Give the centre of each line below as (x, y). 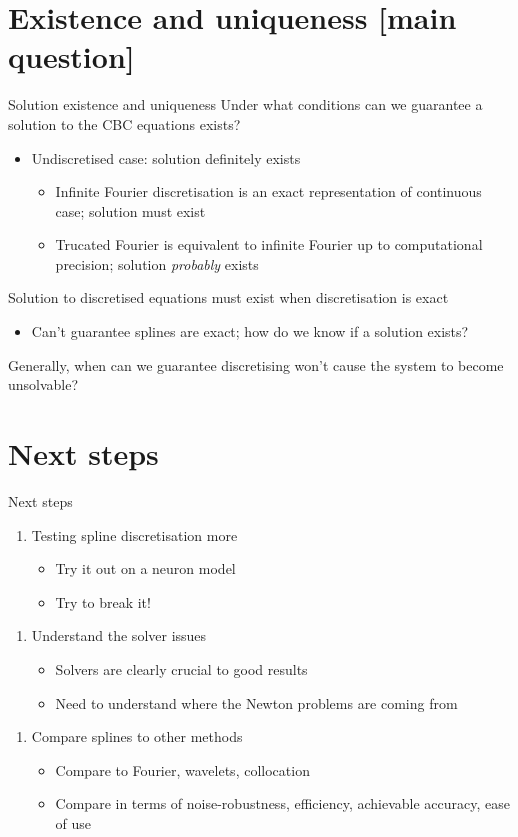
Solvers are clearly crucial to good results (181, 668)
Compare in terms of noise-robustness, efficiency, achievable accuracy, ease (282, 803)
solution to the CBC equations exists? (124, 123)
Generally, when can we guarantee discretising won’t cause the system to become (256, 364)
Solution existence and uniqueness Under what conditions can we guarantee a (245, 104)
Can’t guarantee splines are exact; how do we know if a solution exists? (250, 331)
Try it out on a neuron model (145, 568)
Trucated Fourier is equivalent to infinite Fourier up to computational (269, 244)
